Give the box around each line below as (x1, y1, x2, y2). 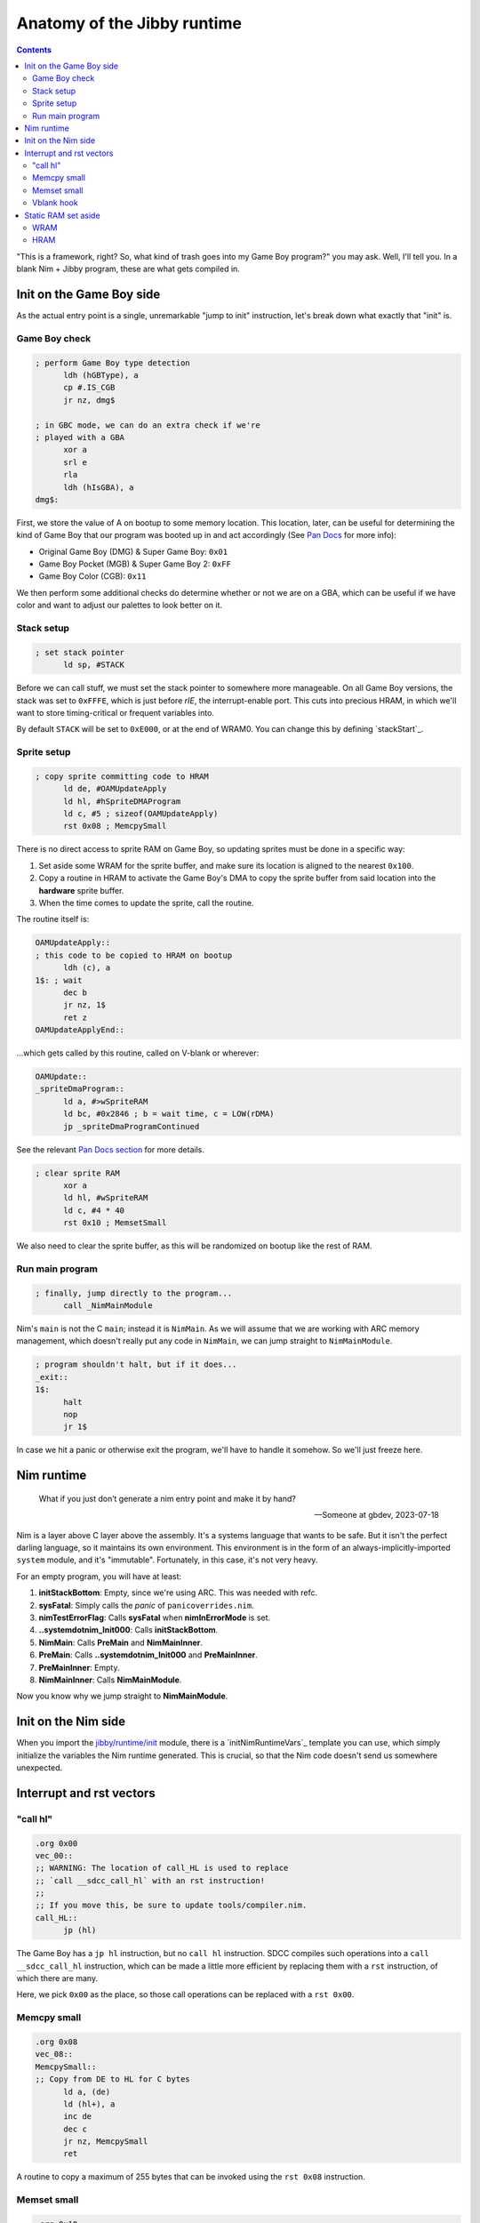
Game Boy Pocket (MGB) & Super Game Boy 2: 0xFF (38, 558, 231, 569)
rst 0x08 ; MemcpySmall (63, 821, 167, 831)
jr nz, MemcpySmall (63, 2137, 148, 2147)
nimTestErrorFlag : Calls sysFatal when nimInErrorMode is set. (38, 1612, 271, 1623)
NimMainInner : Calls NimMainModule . (38, 1674, 182, 1685)
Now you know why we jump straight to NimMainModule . (16, 1690, 228, 1702)
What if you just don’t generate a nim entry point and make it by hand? (38, 1493, 297, 1504)
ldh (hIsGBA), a (63, 482, 134, 493)
